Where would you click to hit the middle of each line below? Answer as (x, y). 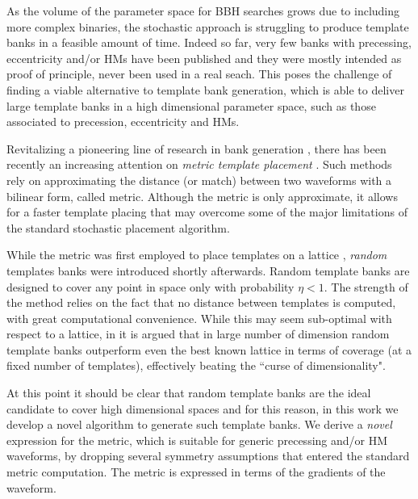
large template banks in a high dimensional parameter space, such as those (191, 105)
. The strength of (366, 286)
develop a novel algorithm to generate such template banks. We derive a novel (199, 424)
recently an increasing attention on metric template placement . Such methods (199, 164)
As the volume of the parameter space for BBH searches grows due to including (203, 10)
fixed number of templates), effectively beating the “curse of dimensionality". (196, 365)
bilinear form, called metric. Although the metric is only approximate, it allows (202, 196)
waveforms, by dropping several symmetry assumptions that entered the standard (208, 456)
